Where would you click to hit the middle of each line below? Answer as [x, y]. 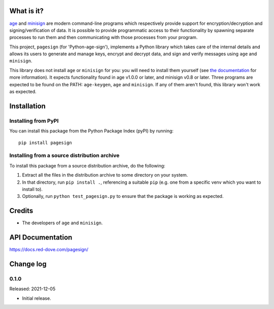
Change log [28, 264]
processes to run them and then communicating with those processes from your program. [104, 38]
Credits [21, 211]
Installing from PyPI [34, 121]
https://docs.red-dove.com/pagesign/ [49, 250]
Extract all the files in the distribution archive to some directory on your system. [105, 175]
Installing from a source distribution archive [64, 156]
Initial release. [37, 298]
